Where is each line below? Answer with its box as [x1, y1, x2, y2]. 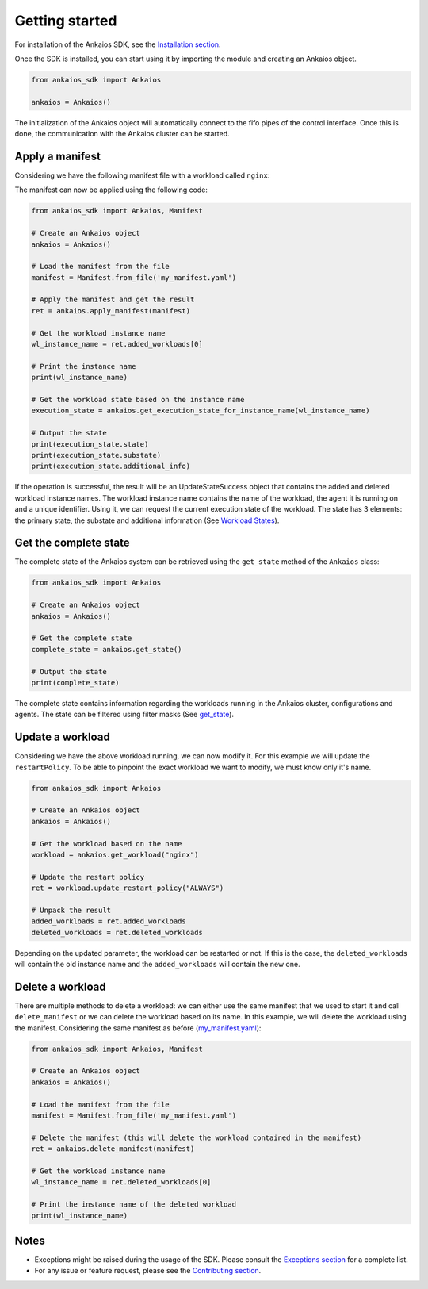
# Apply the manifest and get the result [31, 295, 195, 305]
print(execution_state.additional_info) [31, 462, 190, 471]
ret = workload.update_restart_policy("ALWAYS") [31, 884, 224, 892]
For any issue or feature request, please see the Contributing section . [34, 1266, 262, 1276]
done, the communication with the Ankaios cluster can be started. [14, 129, 230, 139]
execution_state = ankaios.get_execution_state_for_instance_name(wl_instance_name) [31, 406, 370, 416]
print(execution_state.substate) [31, 451, 162, 459]
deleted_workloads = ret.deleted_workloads [31, 928, 204, 937]
